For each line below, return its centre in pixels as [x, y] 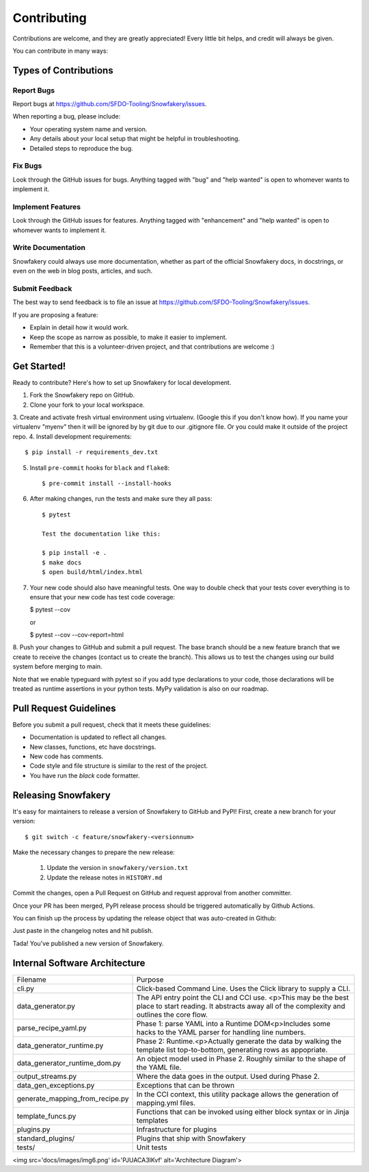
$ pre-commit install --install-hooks [107, 483]
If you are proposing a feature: [55, 314]
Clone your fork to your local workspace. [87, 405]
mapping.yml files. [166, 1103]
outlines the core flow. [172, 1014]
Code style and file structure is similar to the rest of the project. [119, 766]
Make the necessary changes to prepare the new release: [94, 852]
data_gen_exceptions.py [56, 1085]
